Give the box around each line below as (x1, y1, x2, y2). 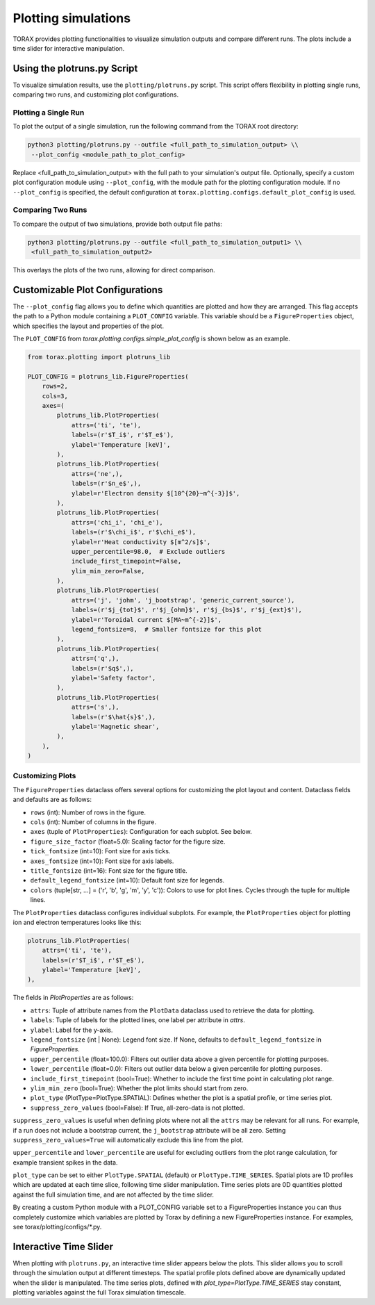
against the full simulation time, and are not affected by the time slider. (12, 1190, 215, 1199)
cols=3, (42, 392, 69, 400)
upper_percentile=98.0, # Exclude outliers (71, 548, 226, 555)
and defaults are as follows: (12, 796, 92, 804)
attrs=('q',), (71, 655, 119, 663)
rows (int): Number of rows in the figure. (30, 808, 146, 816)
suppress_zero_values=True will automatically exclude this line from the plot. (12, 1135, 244, 1144)
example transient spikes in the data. (12, 1158, 118, 1167)
